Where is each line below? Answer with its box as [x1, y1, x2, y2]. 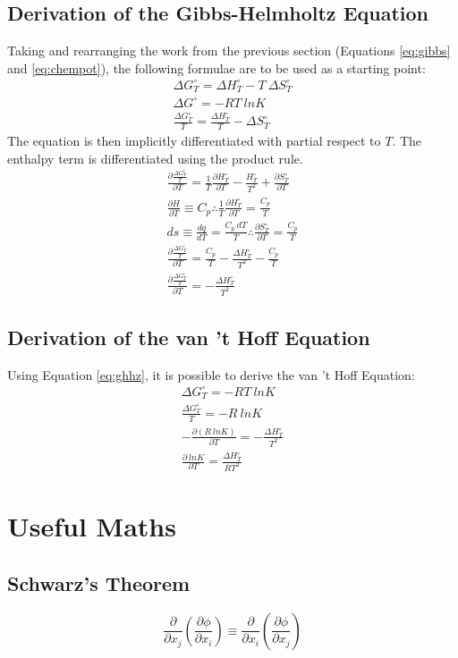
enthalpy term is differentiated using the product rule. [7, 148, 303, 167]
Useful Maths [7, 508, 176, 544]
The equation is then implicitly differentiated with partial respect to [7, 131, 381, 150]
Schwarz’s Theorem [7, 569, 191, 596]
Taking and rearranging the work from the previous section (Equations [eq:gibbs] [7, 41, 451, 60]
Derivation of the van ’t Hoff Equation [7, 324, 370, 351]
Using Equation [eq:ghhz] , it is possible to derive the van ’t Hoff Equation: [7, 365, 415, 384]
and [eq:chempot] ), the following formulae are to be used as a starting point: [7, 58, 426, 77]
